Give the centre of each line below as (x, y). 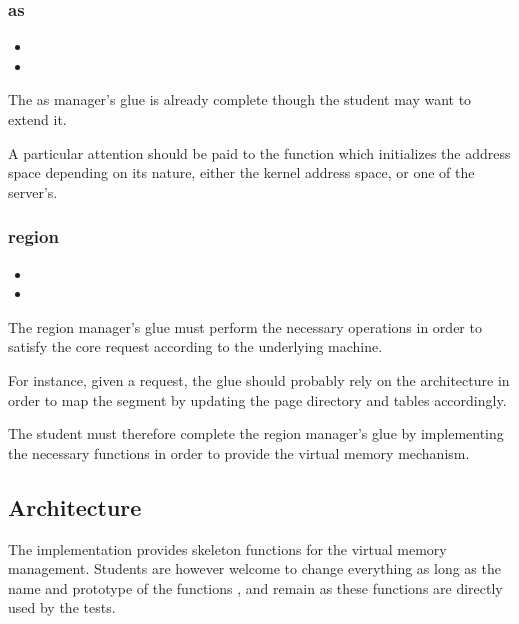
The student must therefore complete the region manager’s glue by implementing (256, 433)
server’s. (33, 191)
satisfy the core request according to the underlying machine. (195, 346)
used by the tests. (62, 607)
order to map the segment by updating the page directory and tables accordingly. (257, 399)
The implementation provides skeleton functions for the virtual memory (227, 548)
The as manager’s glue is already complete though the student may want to (240, 99)
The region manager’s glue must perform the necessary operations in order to (245, 326)
